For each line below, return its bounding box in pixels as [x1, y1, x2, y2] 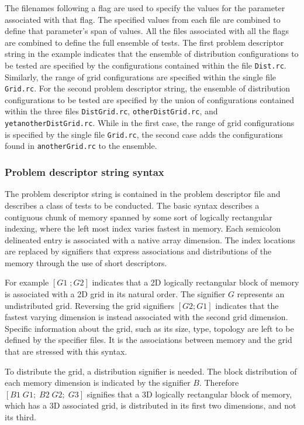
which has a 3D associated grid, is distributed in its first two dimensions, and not [5, 399, 296, 412]
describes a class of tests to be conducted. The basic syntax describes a [5, 199, 260, 211]
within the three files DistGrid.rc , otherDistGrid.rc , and [5, 105, 218, 117]
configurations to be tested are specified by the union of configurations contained [5, 93, 295, 106]
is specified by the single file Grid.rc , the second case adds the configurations [5, 128, 283, 140]
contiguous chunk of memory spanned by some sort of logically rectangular [5, 210, 272, 223]
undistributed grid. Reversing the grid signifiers [5, 299, 175, 311]
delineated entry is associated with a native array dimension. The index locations [5, 233, 296, 246]
